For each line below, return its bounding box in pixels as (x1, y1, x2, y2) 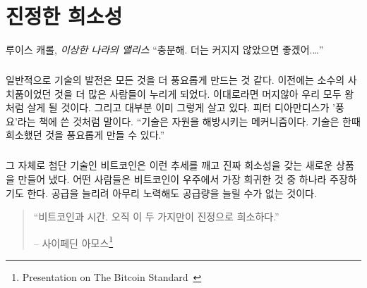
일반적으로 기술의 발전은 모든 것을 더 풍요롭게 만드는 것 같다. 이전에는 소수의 (6, 73, 345, 87)
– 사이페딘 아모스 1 (33, 233, 114, 250)
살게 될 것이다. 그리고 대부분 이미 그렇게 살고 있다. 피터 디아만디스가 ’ (27, 100, 335, 115)
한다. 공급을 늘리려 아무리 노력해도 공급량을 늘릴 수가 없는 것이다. (27, 185, 317, 200)
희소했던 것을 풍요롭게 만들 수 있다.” (6, 127, 165, 142)
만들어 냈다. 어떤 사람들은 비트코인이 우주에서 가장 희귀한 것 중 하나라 (18, 172, 327, 187)
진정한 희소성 (6, 1, 123, 30)
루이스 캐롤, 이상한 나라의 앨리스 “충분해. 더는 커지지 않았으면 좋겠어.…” (6, 42, 324, 57)
